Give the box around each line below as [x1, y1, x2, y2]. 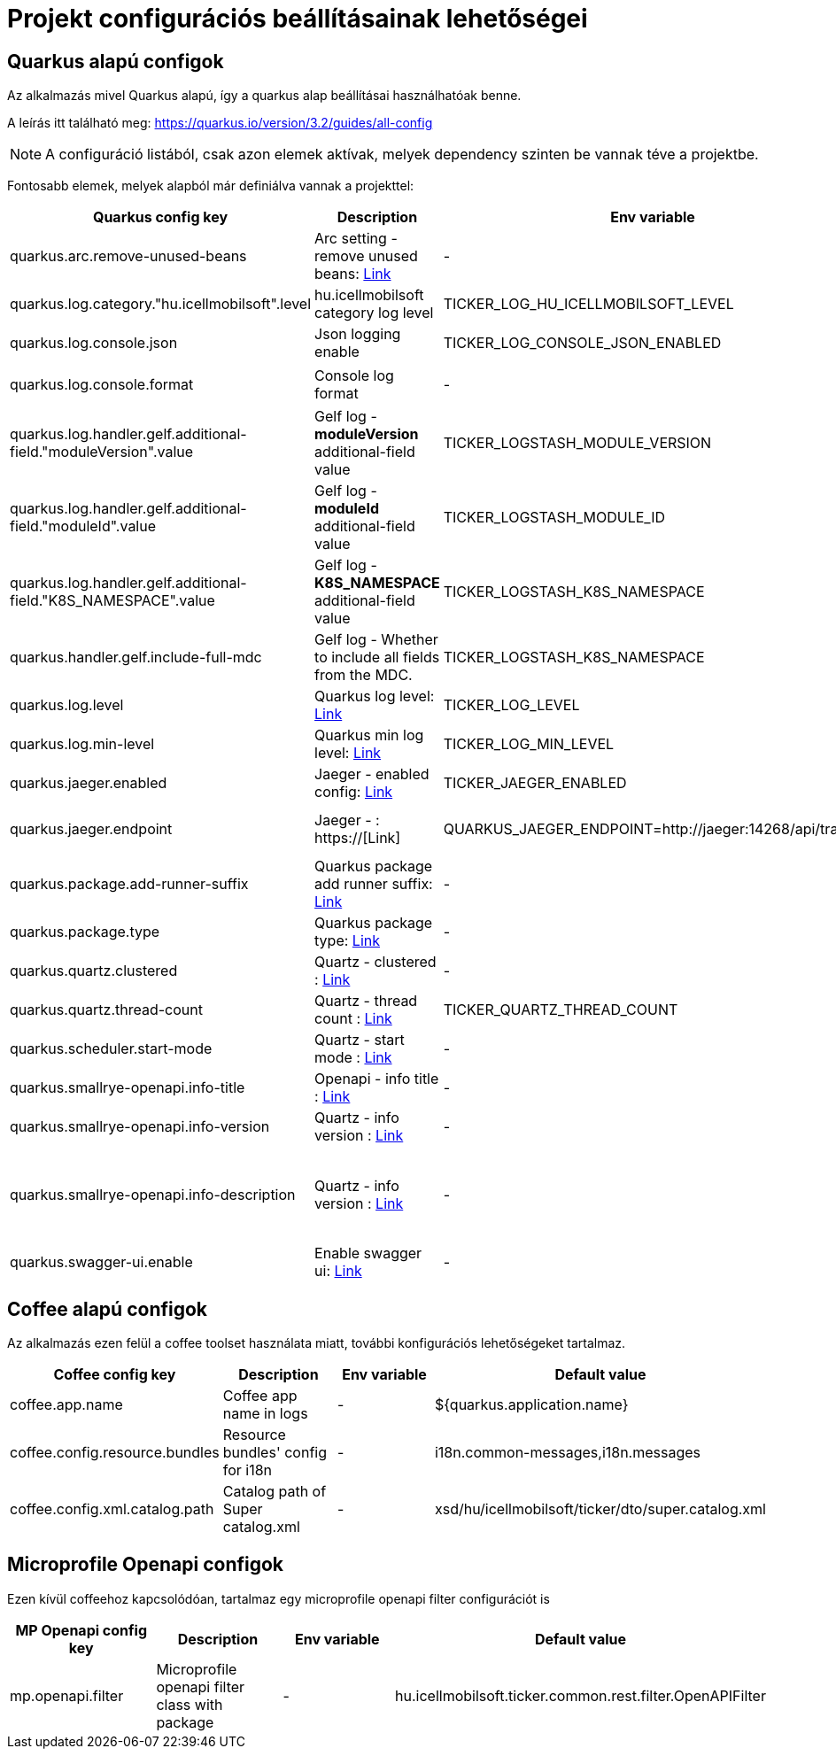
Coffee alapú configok [7, 1297, 208, 1320]
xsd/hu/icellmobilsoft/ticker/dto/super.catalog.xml [434, 1500, 766, 1519]
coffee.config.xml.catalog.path [10, 1500, 214, 1519]
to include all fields [314, 648, 440, 667]
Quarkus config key [92, 208, 228, 227]
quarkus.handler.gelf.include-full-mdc [10, 648, 262, 667]
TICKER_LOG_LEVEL [443, 696, 580, 715]
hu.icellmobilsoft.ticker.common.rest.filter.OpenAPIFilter [395, 1686, 766, 1705]
